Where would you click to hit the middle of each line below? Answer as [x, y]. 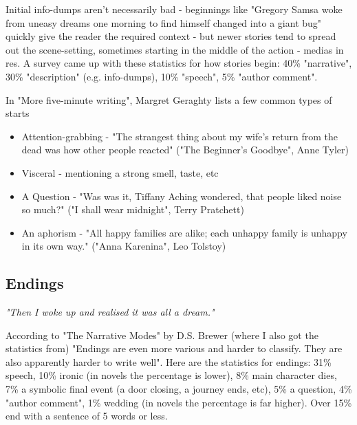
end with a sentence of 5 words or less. [87, 416]
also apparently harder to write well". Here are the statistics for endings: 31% [169, 361]
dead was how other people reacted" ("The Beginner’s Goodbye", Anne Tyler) [185, 150]
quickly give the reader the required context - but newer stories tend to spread [171, 36]
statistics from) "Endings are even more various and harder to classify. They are [174, 348]
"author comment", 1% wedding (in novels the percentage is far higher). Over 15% [179, 402]
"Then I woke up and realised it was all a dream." [110, 312]
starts [18, 113]
